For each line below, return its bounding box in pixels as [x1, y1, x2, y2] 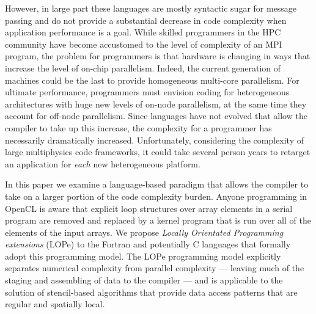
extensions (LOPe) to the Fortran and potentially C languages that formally [5, 238, 291, 250]
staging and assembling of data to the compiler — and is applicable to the [5, 274, 283, 287]
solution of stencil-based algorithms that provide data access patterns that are [5, 285, 298, 298]
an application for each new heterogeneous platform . [5, 157, 200, 170]
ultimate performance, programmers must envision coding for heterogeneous [5, 86, 290, 98]
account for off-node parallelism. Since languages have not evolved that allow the [5, 109, 307, 122]
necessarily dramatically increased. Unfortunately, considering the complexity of [5, 133, 304, 146]
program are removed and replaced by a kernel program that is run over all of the [5, 214, 311, 227]
